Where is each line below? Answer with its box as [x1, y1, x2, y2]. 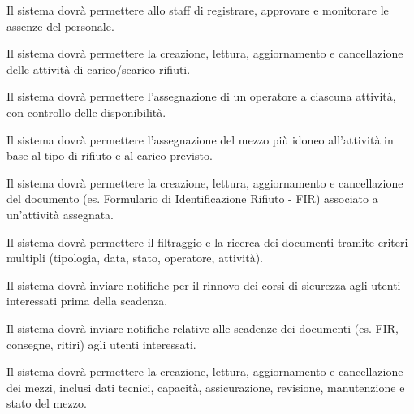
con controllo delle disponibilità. [6, 103, 166, 120]
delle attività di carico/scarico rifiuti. [6, 60, 191, 77]
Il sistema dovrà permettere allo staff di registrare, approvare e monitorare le [6, 2, 389, 18]
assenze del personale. [6, 17, 114, 34]
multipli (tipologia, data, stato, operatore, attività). [6, 249, 263, 266]
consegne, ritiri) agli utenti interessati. [6, 335, 196, 352]
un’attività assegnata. [6, 205, 114, 222]
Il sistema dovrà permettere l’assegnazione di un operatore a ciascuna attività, [6, 88, 396, 105]
